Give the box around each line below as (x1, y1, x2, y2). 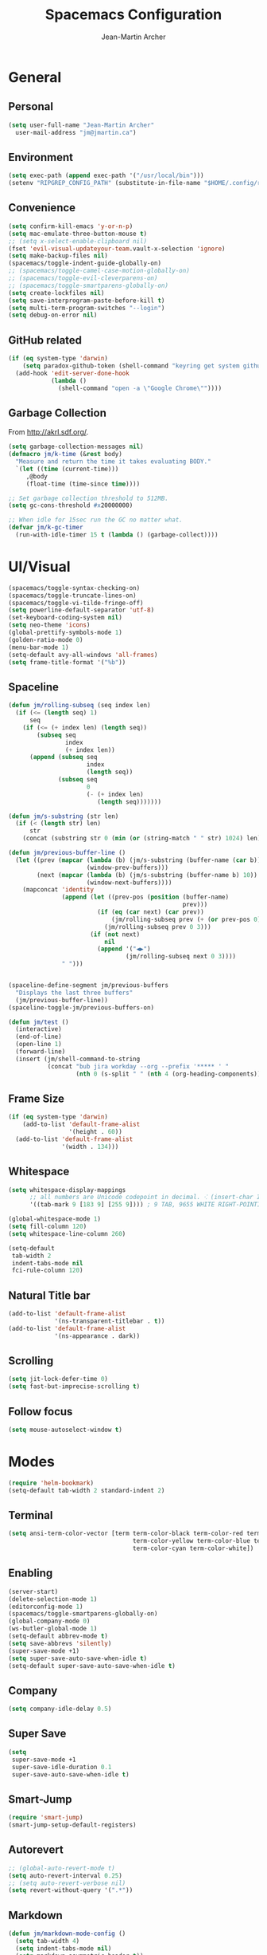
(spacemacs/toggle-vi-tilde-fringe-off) (8, 599, 145, 607)
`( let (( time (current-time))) (15, 465, 119, 473)
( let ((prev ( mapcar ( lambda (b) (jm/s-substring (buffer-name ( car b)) (15, 856, 261, 864)
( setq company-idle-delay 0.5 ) (8, 1705, 112, 1713)
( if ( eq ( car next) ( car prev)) (96, 908, 204, 916)
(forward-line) (15, 1048, 66, 1056)
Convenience (8, 201, 76, 214)
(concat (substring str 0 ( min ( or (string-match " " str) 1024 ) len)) (22, 835, 265, 843)
